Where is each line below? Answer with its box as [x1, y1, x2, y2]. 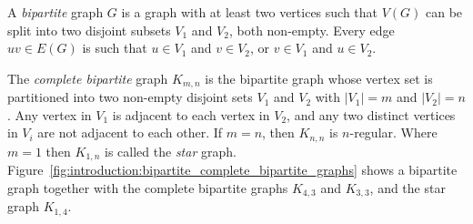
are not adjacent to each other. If [37, 123, 223, 142]
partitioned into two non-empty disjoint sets [7, 87, 253, 107]
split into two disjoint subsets [7, 20, 171, 39]
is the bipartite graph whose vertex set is [205, 68, 433, 87]
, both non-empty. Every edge [228, 20, 395, 39]
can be [426, 3, 463, 21]
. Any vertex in [7, 105, 92, 124]
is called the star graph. [105, 141, 236, 160]
